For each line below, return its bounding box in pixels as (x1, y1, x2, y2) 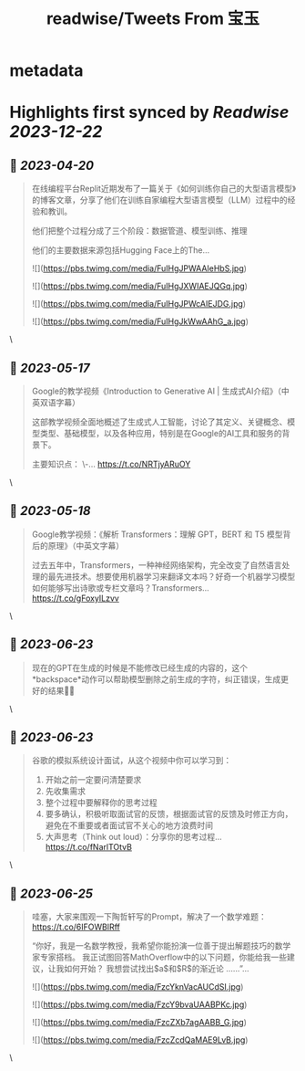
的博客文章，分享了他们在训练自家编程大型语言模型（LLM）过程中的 (31, 194, 289, 205)
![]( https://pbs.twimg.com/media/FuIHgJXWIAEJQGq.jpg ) (31, 280, 249, 292)
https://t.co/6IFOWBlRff (31, 921, 120, 932)
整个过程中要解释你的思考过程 (45, 797, 158, 808)
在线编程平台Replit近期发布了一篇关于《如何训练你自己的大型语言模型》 (31, 184, 297, 194)
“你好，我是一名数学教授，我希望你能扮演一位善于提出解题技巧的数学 (31, 940, 291, 951)
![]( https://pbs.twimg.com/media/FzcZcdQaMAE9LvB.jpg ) (31, 1034, 249, 1045)
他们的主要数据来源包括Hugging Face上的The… (31, 245, 210, 256)
